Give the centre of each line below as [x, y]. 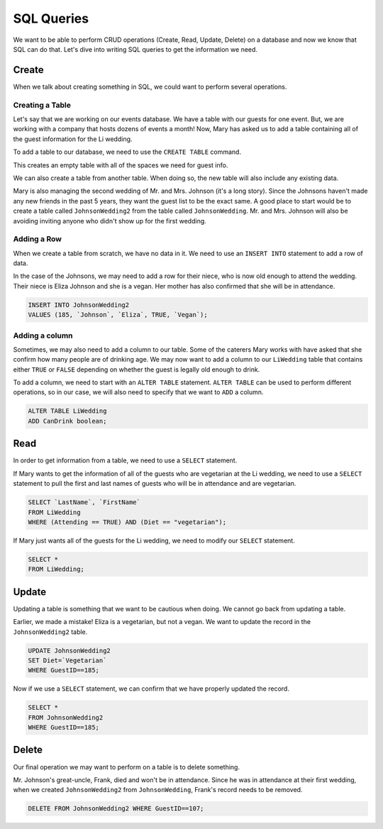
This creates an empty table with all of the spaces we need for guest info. [121, 165]
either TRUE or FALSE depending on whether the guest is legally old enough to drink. [137, 369]
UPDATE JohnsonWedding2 [70, 650]
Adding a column [43, 335]
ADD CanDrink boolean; [67, 421]
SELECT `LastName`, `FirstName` [84, 502]
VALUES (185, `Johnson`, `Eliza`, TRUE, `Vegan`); [118, 315]
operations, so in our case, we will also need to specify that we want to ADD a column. [138, 392]
